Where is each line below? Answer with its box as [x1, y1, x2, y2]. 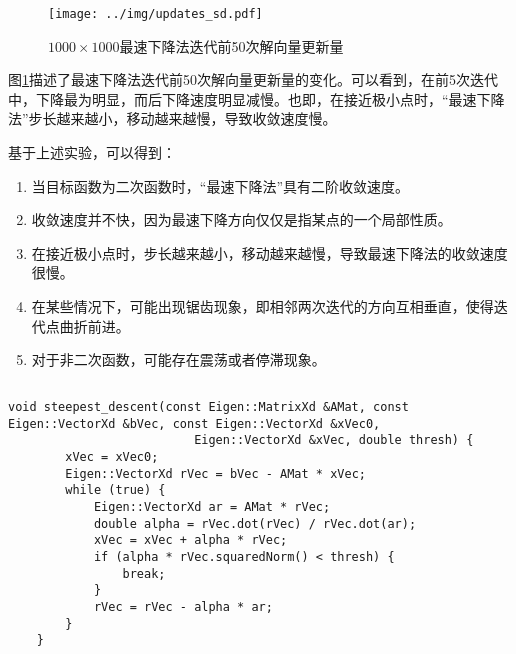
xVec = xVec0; [65, 450, 159, 465]
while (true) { [65, 483, 166, 498]
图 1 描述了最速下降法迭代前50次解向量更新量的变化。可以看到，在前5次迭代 [8, 69, 498, 90]
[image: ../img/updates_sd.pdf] [48, 7, 263, 21]
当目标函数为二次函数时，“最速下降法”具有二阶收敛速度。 [31, 175, 410, 196]
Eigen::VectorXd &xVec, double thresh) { [194, 433, 474, 448]
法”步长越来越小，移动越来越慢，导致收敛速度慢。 [8, 108, 337, 129]
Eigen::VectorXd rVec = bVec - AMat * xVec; [65, 466, 366, 481]
